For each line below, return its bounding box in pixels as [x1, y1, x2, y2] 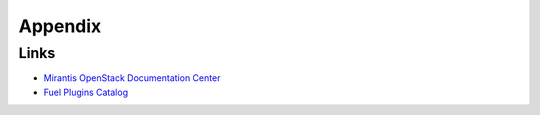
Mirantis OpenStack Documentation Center [43, 72, 221, 84]
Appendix [18, 15, 102, 37]
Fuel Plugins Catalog [43, 86, 129, 98]
